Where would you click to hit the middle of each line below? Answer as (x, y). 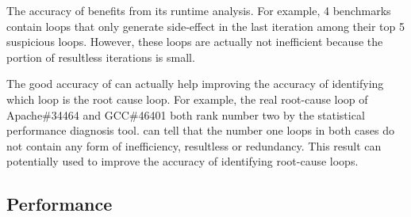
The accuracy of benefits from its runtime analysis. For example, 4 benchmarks (199, 10)
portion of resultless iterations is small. (101, 57)
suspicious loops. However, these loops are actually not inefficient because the (195, 42)
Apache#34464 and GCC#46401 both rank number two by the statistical (186, 114)
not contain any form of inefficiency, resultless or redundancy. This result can (194, 145)
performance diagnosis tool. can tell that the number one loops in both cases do (200, 130)
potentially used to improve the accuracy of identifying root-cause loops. (182, 161)
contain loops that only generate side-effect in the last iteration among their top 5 (205, 26)
